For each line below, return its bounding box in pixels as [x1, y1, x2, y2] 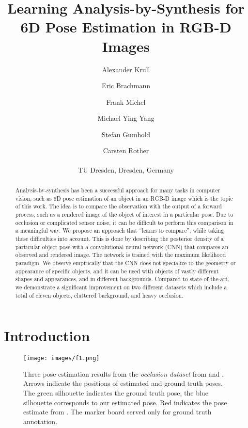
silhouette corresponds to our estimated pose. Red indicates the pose [23, 397, 227, 407]
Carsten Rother [103, 145, 149, 156]
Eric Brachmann [101, 80, 151, 91]
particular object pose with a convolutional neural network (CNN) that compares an [15, 242, 229, 251]
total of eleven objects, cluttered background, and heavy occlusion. [15, 291, 184, 299]
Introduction [4, 326, 90, 346]
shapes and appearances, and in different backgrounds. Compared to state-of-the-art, [15, 275, 230, 283]
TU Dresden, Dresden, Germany [78, 164, 174, 174]
